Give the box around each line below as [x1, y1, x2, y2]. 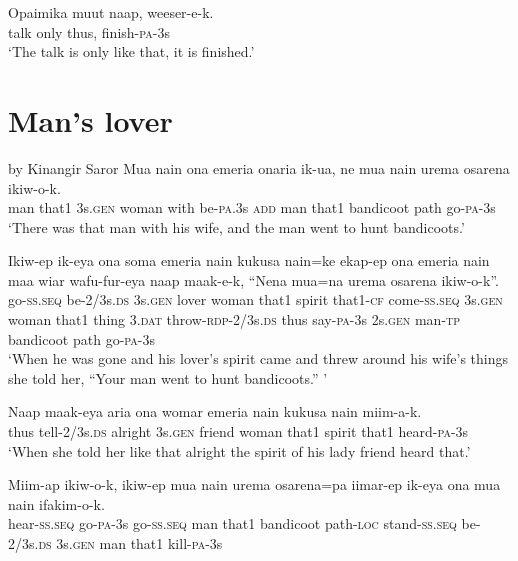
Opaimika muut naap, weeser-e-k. [8, 2, 214, 22]
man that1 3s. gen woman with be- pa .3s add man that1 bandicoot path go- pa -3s [8, 197, 496, 218]
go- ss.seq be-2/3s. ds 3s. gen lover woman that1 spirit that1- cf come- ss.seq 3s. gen [8, 289, 503, 310]
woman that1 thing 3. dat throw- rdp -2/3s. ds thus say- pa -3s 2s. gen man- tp [8, 309, 461, 330]
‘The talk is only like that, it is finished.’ [8, 41, 255, 62]
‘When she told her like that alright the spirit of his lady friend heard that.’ [8, 440, 471, 461]
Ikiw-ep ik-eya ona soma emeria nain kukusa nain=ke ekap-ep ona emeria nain [8, 250, 490, 271]
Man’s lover [8, 99, 173, 140]
